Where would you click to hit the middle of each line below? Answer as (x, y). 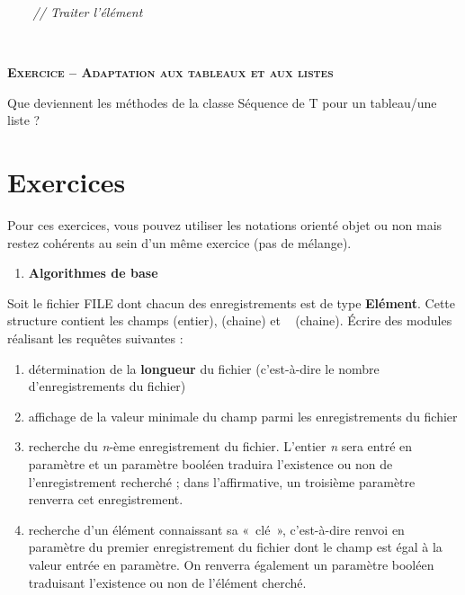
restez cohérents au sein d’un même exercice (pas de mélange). (179, 242)
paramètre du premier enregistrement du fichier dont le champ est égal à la (235, 547)
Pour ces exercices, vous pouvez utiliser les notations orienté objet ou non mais (225, 225)
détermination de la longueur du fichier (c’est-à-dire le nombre (204, 368)
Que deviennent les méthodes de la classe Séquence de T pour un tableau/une (222, 102)
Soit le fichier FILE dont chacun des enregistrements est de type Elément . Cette (232, 302)
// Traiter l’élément (88, 12)
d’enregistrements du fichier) (107, 386)
